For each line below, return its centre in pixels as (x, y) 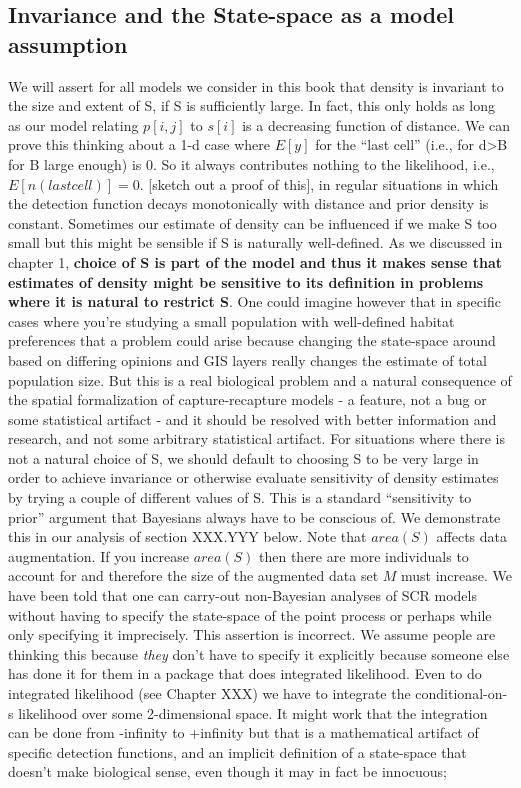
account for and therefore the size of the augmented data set (193, 575)
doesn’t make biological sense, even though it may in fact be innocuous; (227, 771)
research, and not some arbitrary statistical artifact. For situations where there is (256, 438)
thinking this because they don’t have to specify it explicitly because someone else (259, 653)
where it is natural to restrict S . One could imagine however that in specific (254, 301)
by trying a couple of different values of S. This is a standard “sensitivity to (240, 497)
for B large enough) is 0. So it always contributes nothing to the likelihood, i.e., (251, 163)
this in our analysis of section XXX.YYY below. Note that (187, 536)
